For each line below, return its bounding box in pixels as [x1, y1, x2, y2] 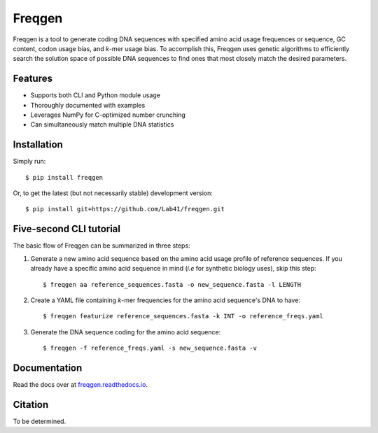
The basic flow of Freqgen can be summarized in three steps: [13, 241, 190, 250]
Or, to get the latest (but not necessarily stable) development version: [13, 189, 213, 197]
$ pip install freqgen [25, 173, 104, 181]
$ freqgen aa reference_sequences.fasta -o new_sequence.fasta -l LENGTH [43, 281, 302, 288]
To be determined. [13, 417, 66, 425]
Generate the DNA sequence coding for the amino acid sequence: [30, 327, 221, 336]
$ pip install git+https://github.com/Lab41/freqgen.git [25, 205, 225, 213]
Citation [13, 399, 49, 411]
